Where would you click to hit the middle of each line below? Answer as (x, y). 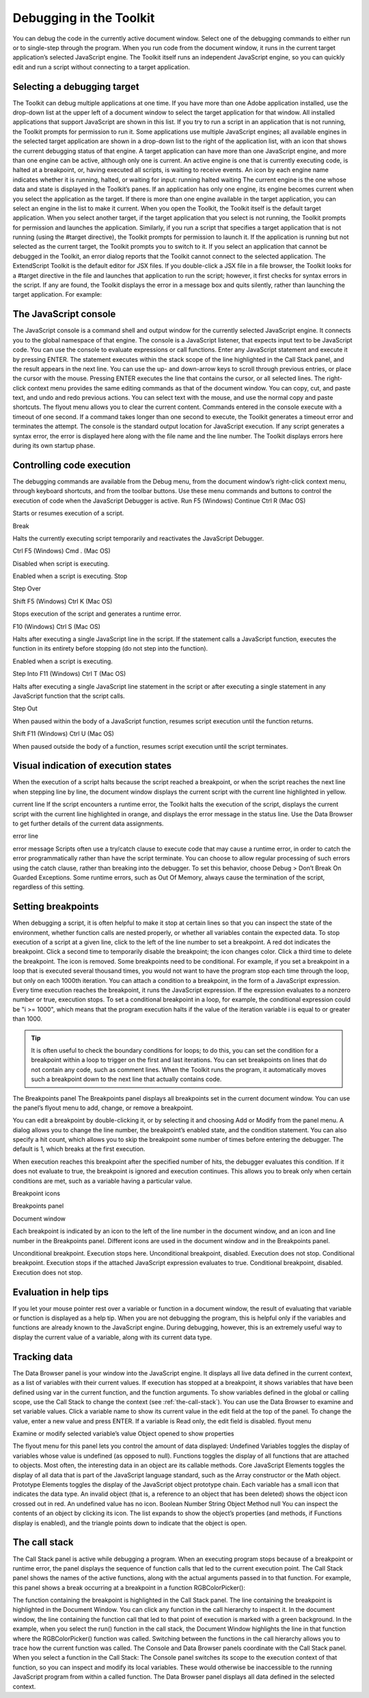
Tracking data (43, 1357)
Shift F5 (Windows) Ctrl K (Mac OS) (63, 601)
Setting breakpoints (56, 907)
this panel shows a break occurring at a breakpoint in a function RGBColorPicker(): (129, 1587)
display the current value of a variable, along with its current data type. (112, 1337)
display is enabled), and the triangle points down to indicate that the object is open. (130, 1523)
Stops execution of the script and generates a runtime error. (97, 614)
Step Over (27, 588)
